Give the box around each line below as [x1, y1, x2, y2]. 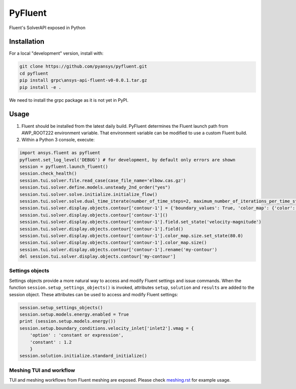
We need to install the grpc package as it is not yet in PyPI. [9, 97, 129, 103]
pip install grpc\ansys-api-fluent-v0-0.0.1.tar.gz [19, 78, 148, 83]
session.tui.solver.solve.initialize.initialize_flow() [19, 192, 158, 197]
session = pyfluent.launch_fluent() [19, 164, 109, 170]
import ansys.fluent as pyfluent [19, 150, 101, 156]
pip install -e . [19, 84, 62, 90]
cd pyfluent [19, 71, 49, 76]
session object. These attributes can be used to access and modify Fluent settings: [9, 291, 179, 297]
